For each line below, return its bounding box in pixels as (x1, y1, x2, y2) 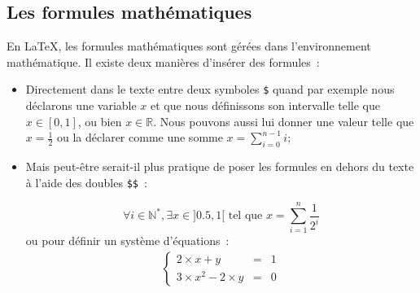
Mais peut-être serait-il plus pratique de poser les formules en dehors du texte (25, 158, 414, 175)
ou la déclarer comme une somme (57, 129, 223, 146)
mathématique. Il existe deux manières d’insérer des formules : (7, 53, 320, 70)
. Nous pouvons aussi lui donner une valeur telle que (153, 112, 414, 129)
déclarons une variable (25, 97, 137, 114)
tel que (228, 210, 263, 222)
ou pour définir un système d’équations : (25, 232, 230, 249)
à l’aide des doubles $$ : (25, 173, 147, 190)
